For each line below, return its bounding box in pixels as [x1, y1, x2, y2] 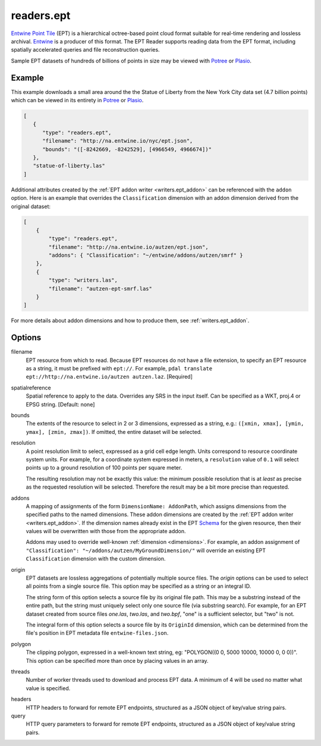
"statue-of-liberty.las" [33, 162, 105, 169]
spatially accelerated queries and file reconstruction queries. [11, 46, 160, 53]
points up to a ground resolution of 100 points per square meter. [26, 464, 182, 471]
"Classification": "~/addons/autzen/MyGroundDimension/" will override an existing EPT [26, 547, 266, 554]
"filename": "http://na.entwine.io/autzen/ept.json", [48, 244, 209, 250]
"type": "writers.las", [48, 277, 118, 284]
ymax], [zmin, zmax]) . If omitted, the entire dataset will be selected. [26, 428, 202, 435]
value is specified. [26, 684, 71, 692]
